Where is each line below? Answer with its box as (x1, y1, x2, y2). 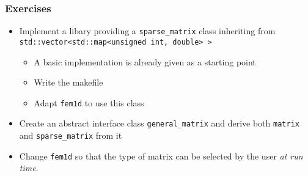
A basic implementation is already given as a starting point (34, 55, 256, 68)
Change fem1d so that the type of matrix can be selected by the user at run (19, 149, 303, 162)
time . (19, 161, 38, 174)
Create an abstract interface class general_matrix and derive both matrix (19, 117, 299, 130)
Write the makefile (34, 76, 103, 89)
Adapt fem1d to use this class (34, 96, 144, 109)
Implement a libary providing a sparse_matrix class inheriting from (19, 24, 276, 37)
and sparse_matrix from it (19, 129, 122, 142)
